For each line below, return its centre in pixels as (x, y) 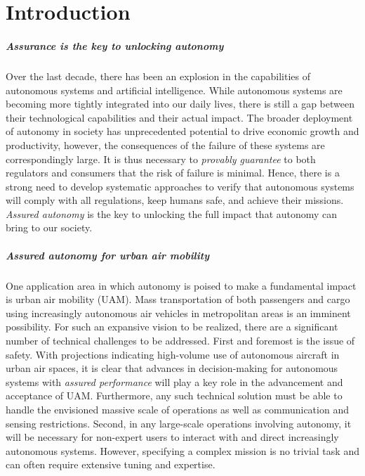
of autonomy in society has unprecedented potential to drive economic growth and (182, 131)
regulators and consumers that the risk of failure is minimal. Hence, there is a (173, 173)
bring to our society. (49, 227)
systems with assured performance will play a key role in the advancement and (174, 381)
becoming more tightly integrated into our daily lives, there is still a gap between (180, 104)
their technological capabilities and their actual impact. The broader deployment (179, 117)
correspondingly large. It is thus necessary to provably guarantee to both (161, 159)
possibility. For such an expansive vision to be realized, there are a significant (172, 327)
